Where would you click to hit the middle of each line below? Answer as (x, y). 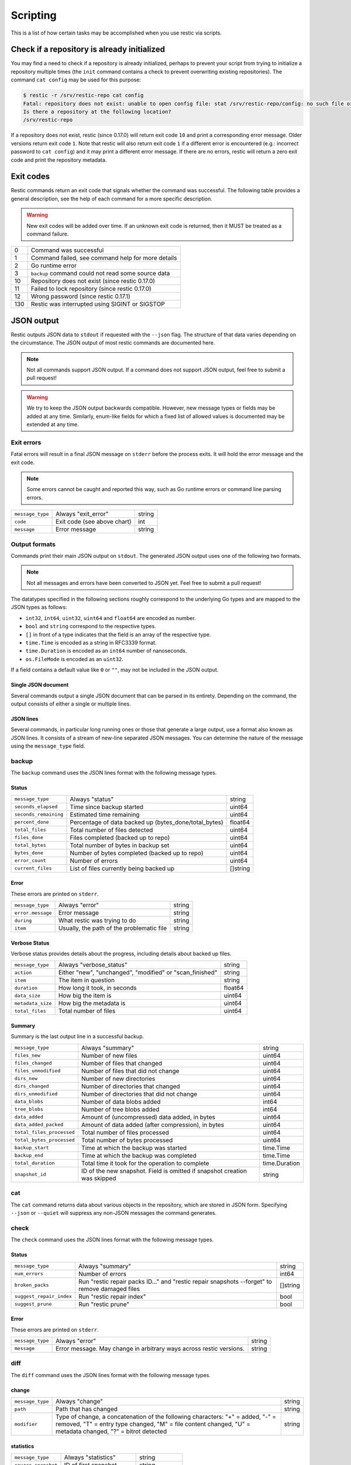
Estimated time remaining (105, 815)
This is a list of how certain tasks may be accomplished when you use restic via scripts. (116, 33)
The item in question (87, 980)
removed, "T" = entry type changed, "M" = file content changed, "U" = (153, 1424)
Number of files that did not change (130, 1071)
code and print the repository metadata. (59, 160)
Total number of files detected (111, 830)
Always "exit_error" (82, 514)
